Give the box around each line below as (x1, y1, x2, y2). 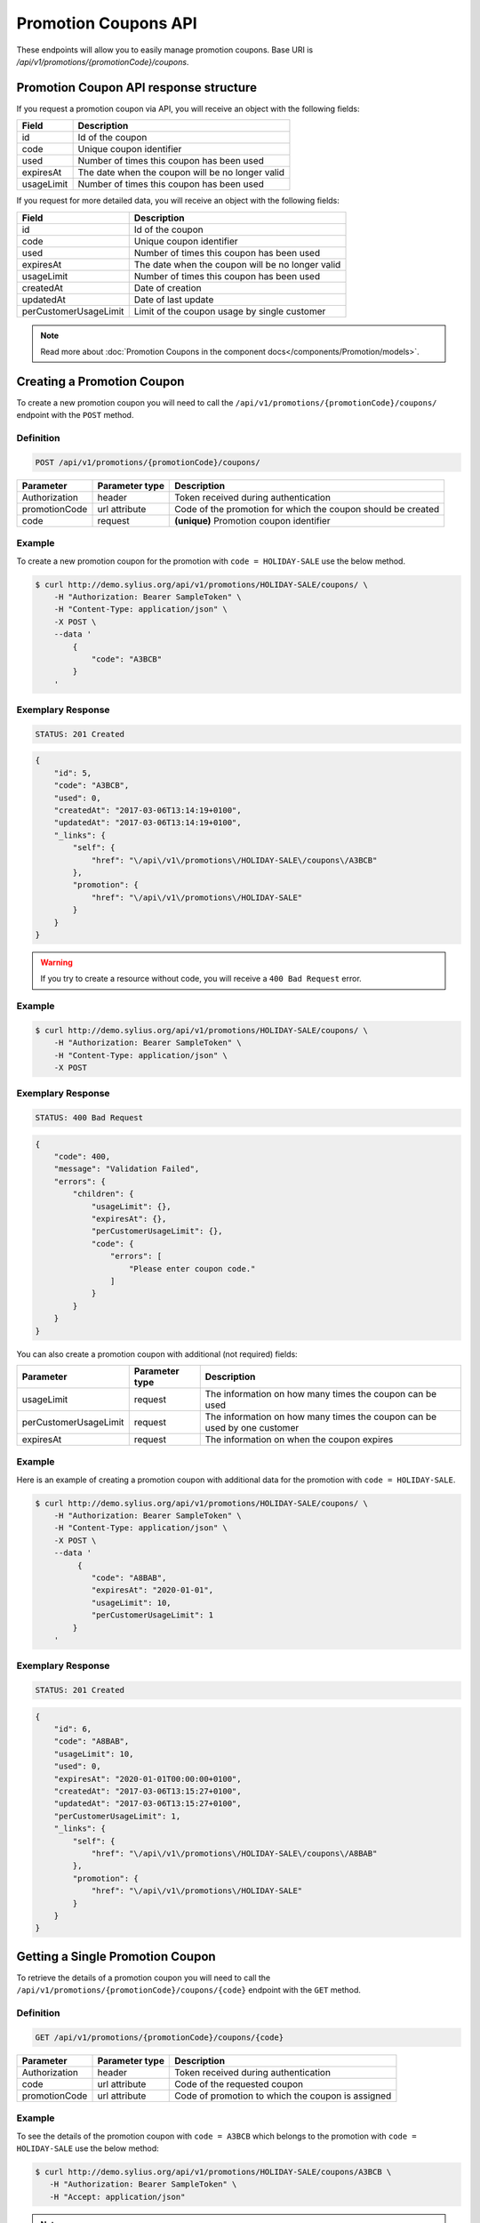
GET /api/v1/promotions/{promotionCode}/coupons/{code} (35, 2032, 284, 2042)
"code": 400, (53, 1152, 111, 1162)
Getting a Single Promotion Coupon (16, 1948, 217, 1964)
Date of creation (133, 281, 202, 293)
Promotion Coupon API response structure (16, 80, 258, 95)
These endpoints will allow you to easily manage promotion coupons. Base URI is (16, 44, 314, 55)
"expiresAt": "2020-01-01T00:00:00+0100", (53, 1774, 242, 1784)
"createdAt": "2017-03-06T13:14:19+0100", (53, 805, 242, 815)
